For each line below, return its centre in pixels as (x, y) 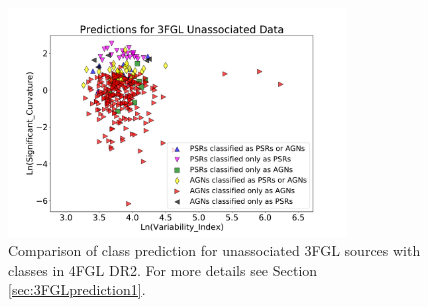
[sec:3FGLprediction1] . (77, 289)
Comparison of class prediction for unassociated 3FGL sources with (214, 250)
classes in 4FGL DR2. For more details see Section (163, 269)
